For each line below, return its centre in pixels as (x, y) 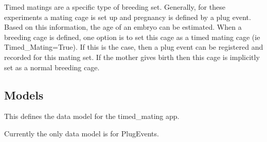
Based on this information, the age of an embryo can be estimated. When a (123, 27)
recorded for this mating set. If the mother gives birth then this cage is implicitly (132, 57)
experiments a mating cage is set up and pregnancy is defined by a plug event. (128, 17)
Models (24, 95)
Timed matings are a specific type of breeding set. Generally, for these (115, 7)
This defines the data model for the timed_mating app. (92, 116)
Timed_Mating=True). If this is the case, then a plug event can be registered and (134, 47)
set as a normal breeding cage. (52, 67)
